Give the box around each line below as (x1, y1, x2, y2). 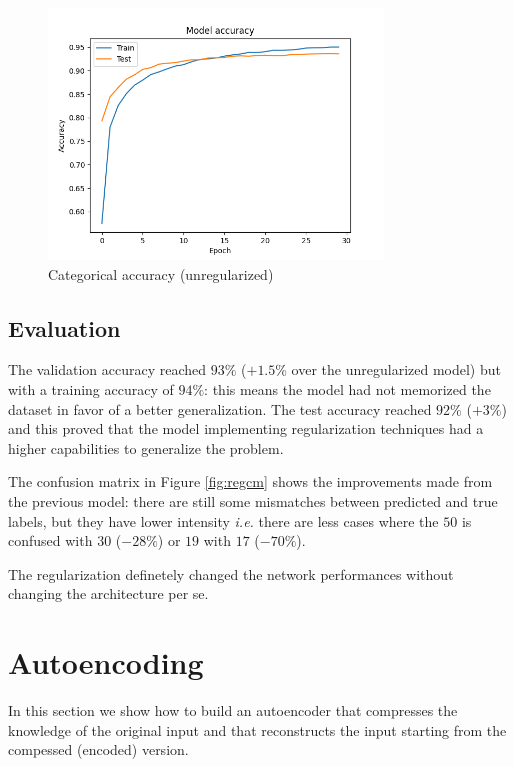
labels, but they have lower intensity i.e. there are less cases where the (8, 510, 439, 531)
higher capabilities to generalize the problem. (8, 437, 284, 458)
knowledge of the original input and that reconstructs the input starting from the (8, 719, 507, 740)
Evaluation (8, 312, 121, 343)
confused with (8, 530, 93, 551)
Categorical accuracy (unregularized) (48, 263, 274, 284)
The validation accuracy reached (8, 359, 207, 380)
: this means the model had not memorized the (204, 378, 491, 399)
